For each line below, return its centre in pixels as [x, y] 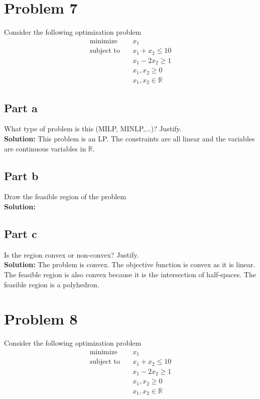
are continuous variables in [45, 148]
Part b [21, 175]
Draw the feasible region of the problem [65, 196]
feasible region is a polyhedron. [52, 284]
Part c [21, 233]
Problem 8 [41, 319]
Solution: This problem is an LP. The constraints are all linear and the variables [129, 138]
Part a [21, 107]
